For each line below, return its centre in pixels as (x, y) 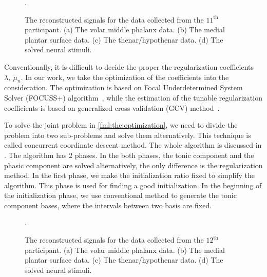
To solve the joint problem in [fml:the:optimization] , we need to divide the (121, 125)
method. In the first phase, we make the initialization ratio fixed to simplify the (129, 175)
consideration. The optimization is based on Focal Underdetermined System (123, 87)
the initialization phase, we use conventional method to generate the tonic (120, 195)
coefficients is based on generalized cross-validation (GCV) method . (112, 107)
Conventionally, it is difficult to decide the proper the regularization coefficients (129, 66)
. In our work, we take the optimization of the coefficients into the (125, 77)
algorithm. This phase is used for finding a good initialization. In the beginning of (133, 185)
